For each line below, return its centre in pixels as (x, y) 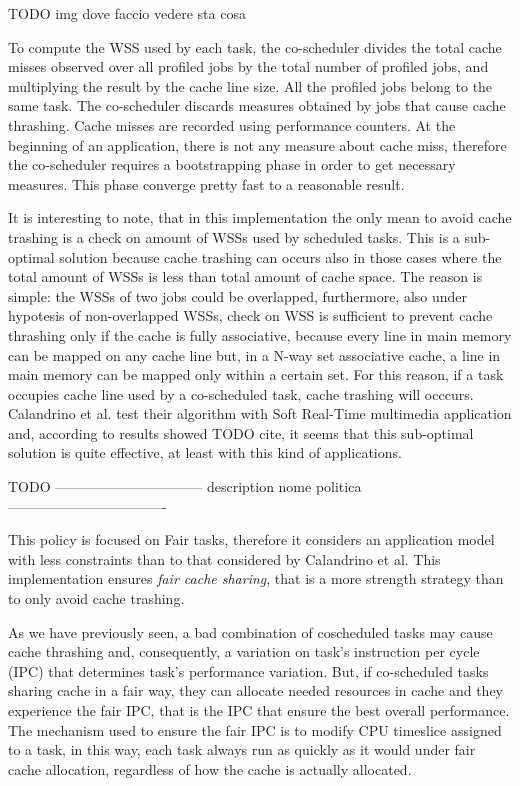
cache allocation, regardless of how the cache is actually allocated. (210, 768)
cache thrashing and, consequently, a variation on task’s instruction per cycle (244, 651)
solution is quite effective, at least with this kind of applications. (205, 452)
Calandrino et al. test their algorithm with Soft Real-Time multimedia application (260, 413)
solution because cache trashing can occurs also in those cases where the (280, 256)
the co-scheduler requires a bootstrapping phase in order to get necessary (232, 164)
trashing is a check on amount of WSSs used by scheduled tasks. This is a (234, 236)
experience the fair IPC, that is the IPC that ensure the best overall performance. (259, 710)
